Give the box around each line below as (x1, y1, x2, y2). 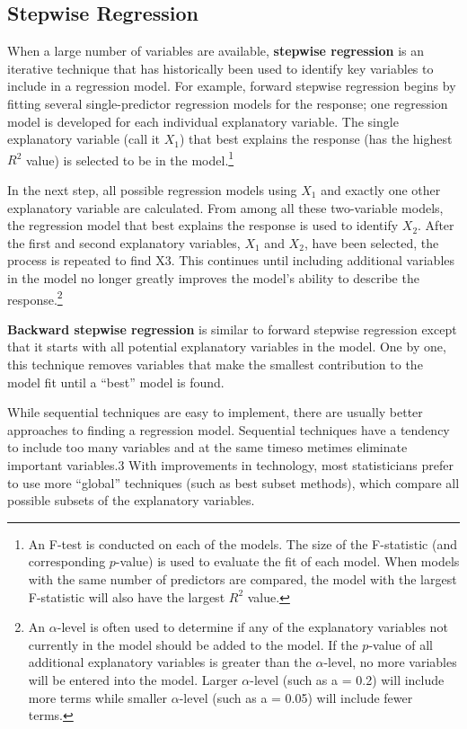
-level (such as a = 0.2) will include (250, 670, 445, 689)
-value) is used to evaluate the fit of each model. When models (115, 552, 460, 571)
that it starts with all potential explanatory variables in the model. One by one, (7, 337, 446, 356)
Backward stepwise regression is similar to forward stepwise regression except (7, 319, 457, 338)
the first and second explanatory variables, (7, 233, 241, 252)
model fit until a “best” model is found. (7, 372, 225, 391)
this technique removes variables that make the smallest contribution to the (7, 355, 423, 374)
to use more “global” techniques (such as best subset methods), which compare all (7, 473, 460, 492)
